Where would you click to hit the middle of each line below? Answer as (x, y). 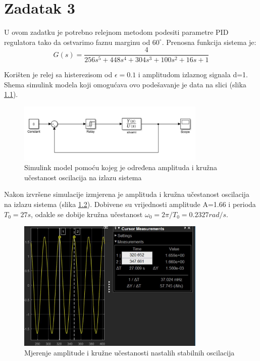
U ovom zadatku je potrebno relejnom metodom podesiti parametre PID (116, 32)
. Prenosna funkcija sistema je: (209, 42)
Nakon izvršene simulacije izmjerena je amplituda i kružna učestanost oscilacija (127, 194)
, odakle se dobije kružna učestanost (87, 214)
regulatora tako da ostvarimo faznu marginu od (77, 42)
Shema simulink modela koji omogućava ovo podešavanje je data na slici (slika (125, 84)
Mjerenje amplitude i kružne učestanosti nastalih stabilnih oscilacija (129, 353)
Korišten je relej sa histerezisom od (58, 74)
